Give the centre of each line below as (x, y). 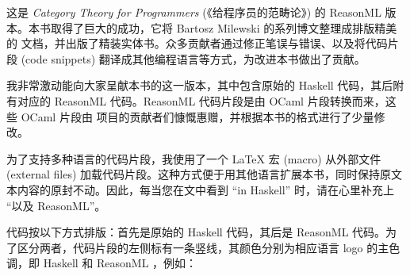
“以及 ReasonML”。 (56, 205)
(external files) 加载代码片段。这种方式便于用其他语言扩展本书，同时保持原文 (205, 174)
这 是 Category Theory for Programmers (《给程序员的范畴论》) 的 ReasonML (194, 12)
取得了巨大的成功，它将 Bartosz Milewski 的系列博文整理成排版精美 (224, 27)
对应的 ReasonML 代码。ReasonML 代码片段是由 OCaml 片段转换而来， (201, 100)
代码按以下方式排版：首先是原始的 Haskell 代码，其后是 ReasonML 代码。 (196, 232)
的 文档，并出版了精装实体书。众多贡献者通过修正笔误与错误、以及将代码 (197, 43)
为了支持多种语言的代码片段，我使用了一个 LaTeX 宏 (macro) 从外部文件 (194, 158)
